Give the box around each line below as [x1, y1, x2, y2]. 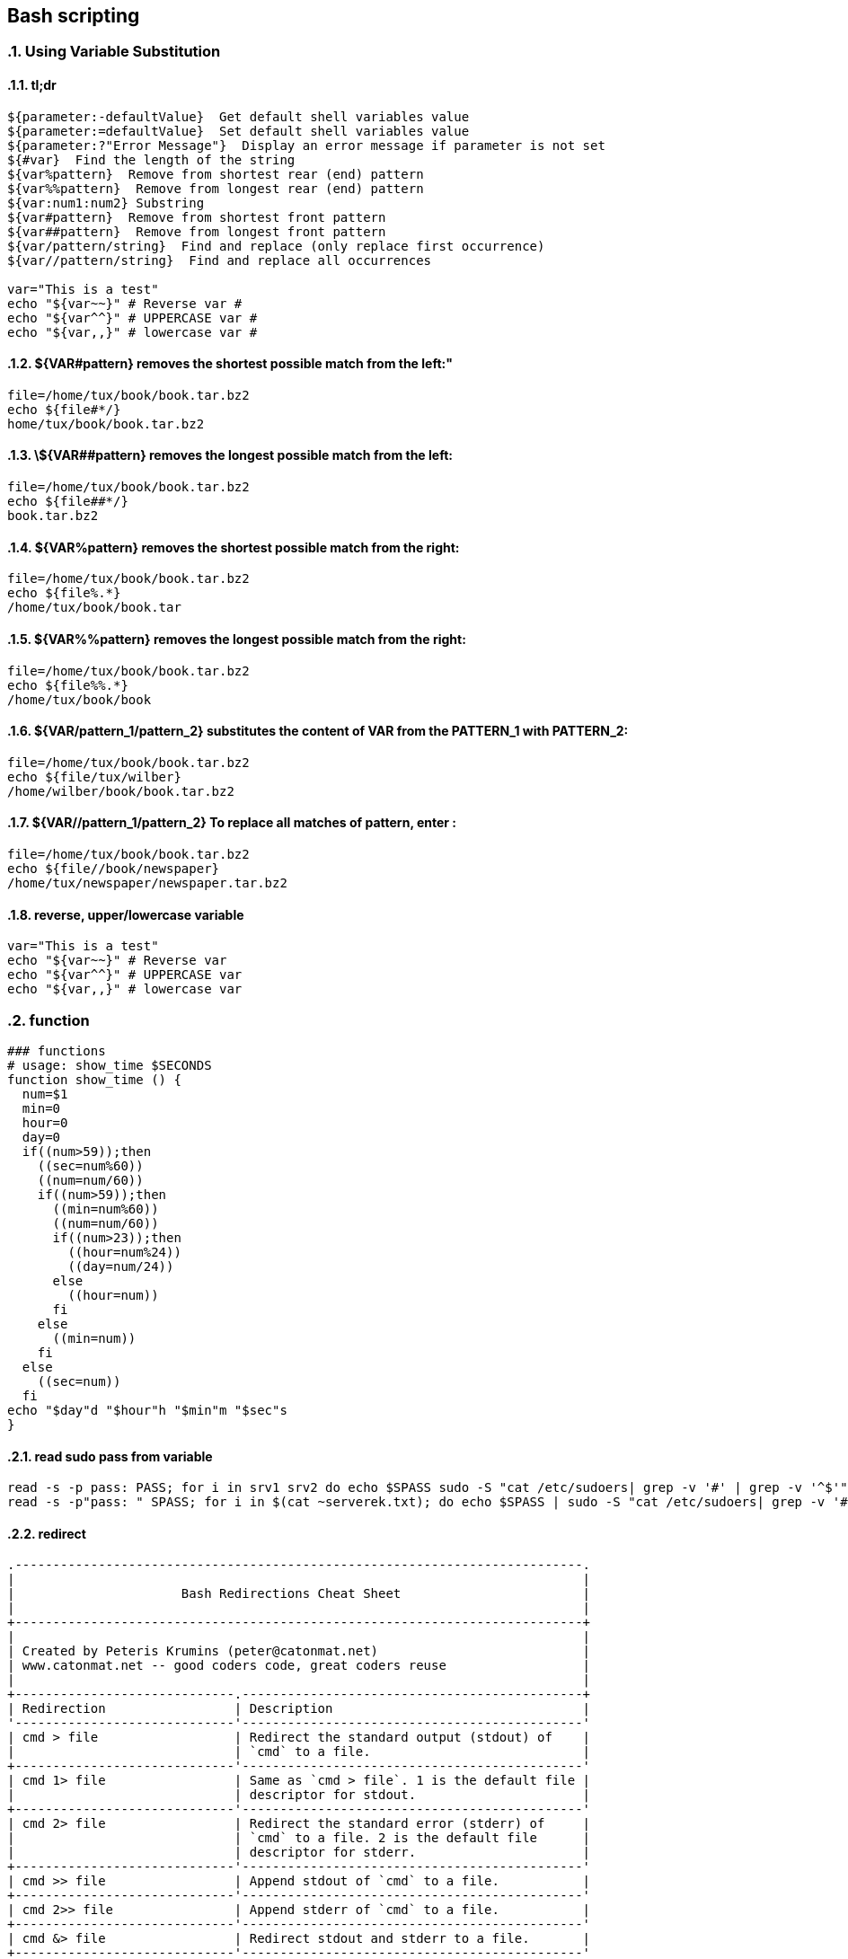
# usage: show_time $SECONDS [7, 1057, 212, 1072]
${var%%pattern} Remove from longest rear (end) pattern [7, 181, 424, 196]
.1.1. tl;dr [7, 77, 57, 93]
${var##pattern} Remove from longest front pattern [7, 224, 386, 239]
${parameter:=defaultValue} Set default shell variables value [7, 123, 470, 138]
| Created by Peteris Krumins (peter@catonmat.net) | [7, 1644, 591, 1659]
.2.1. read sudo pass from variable [7, 1448, 213, 1464]
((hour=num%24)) [67, 1244, 181, 1259]
